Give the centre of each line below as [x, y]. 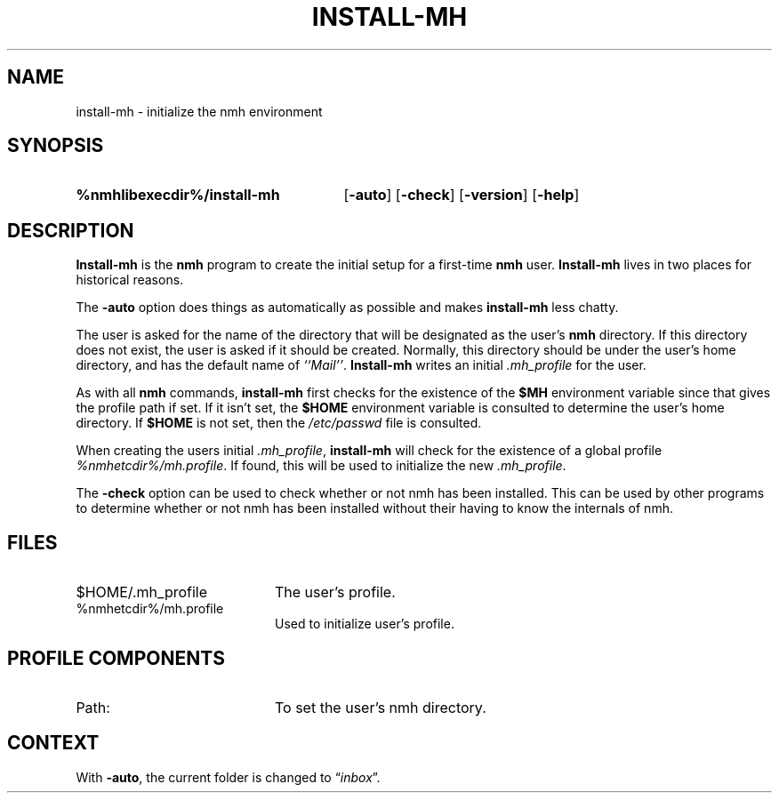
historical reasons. [130, 280]
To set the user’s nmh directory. [380, 707]
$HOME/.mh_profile [142, 592]
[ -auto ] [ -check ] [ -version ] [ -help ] [462, 195]
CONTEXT [53, 743]
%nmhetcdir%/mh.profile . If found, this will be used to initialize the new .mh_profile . [321, 466]
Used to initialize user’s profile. [365, 624]
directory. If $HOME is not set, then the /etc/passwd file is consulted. [279, 423]
